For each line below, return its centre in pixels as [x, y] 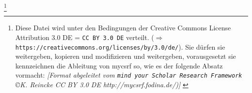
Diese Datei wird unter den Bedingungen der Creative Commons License [123, 28]
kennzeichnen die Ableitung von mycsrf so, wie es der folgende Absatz [119, 65]
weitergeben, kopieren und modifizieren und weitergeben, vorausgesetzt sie [126, 56]
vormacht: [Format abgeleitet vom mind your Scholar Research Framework [129, 75]
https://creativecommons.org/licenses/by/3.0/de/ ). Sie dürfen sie [120, 46]
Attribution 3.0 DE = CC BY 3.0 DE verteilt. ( [85, 37]
